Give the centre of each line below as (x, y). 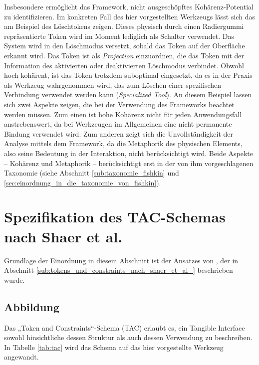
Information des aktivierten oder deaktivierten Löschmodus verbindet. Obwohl (124, 65)
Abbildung (32, 306)
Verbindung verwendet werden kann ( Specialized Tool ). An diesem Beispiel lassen (128, 94)
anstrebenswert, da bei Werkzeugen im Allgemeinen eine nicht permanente (118, 124)
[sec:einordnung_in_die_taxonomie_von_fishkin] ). (83, 182)
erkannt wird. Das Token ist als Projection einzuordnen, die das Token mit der (124, 55)
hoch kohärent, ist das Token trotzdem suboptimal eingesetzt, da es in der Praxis (128, 75)
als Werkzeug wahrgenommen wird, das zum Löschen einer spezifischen (113, 85)
